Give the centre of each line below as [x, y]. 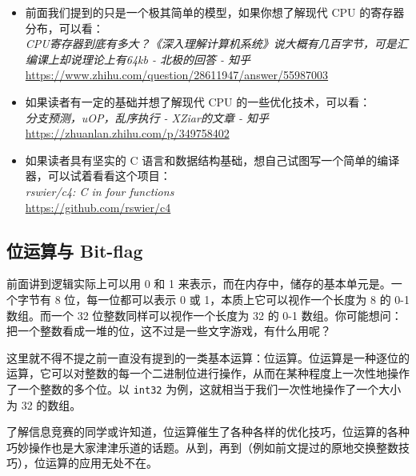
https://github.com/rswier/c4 [98, 207]
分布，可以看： [64, 28]
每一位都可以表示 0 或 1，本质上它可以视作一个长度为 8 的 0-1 [248, 299]
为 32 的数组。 [44, 404]
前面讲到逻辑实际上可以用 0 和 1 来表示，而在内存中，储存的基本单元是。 [199, 284]
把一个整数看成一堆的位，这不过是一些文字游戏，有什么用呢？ [169, 331]
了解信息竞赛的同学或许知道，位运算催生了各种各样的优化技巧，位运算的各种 [208, 432]
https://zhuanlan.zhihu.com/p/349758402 [127, 133]
